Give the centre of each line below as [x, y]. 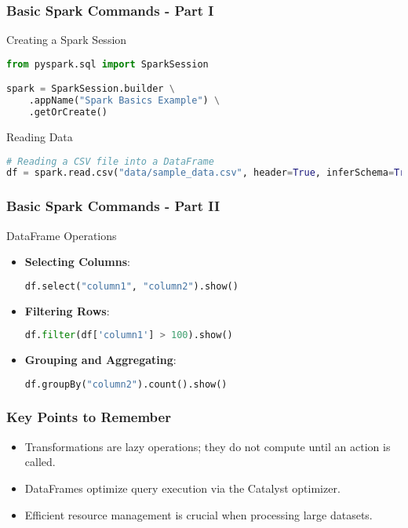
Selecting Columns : [77, 262]
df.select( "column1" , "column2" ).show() [131, 286]
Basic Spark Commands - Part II [113, 206]
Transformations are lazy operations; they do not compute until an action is [208, 446]
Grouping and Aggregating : [100, 360]
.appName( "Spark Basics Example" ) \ [124, 101]
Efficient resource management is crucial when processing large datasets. [199, 514]
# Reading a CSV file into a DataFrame [110, 161]
